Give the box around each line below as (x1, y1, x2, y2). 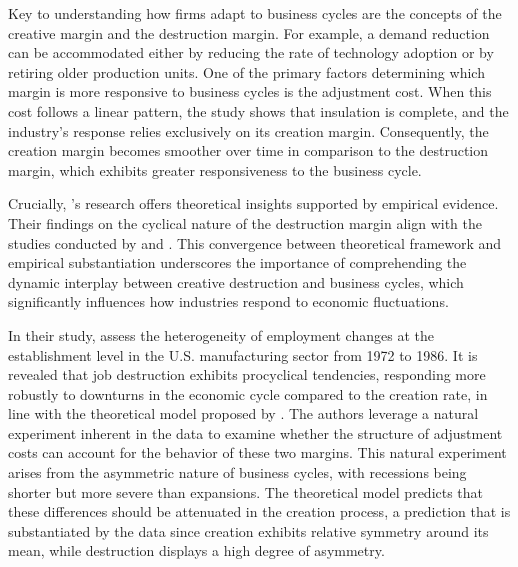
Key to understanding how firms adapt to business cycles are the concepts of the (8, 3, 502, 23)
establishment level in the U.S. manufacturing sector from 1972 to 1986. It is (8, 344, 478, 365)
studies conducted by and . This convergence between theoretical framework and (8, 232, 502, 253)
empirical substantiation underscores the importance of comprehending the (8, 252, 467, 273)
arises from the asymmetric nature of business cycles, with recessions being (8, 462, 467, 483)
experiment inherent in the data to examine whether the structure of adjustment (8, 422, 503, 443)
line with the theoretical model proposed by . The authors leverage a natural (8, 403, 479, 424)
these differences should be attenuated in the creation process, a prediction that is (8, 501, 511, 522)
